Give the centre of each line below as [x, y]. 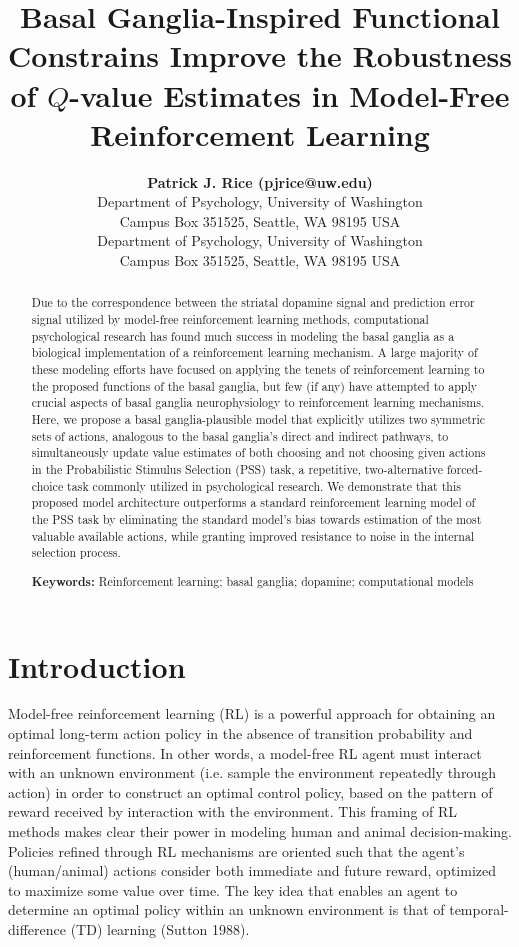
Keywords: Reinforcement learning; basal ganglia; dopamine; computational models [252, 581]
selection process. [76, 552]
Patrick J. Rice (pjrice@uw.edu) [260, 181]
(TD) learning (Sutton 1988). [160, 928]
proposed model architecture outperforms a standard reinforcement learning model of [253, 502]
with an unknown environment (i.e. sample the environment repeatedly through [252, 772]
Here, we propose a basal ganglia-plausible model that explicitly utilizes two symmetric [258, 419]
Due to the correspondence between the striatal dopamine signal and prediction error [253, 302]
